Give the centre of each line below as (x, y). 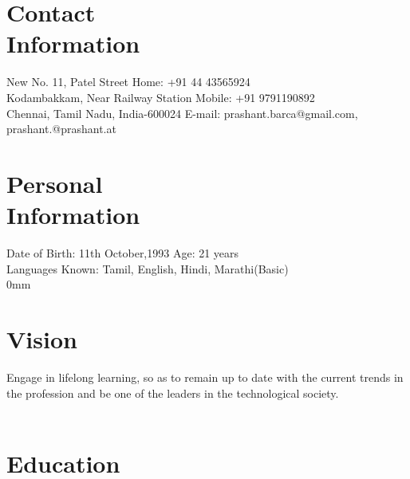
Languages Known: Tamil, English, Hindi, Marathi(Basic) (148, 268)
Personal (55, 183)
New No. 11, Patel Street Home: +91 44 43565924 (128, 82)
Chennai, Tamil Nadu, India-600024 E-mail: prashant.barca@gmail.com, (182, 113)
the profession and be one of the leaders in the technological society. (173, 393)
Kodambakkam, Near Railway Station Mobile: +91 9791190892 (161, 97)
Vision (42, 338)
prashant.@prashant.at (61, 129)
